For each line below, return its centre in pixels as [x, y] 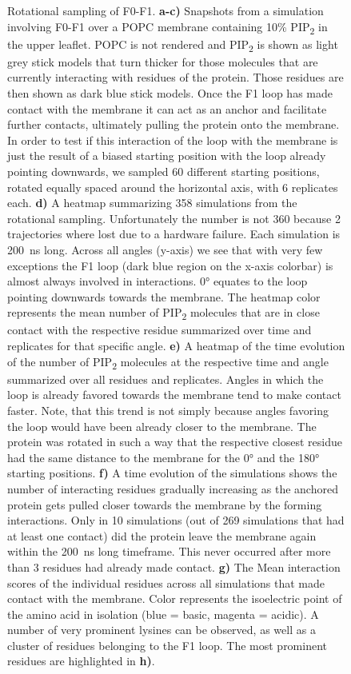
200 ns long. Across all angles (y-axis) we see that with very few [165, 249]
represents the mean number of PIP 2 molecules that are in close [164, 313]
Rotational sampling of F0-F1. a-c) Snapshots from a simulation [166, 10]
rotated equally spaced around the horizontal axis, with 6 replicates [173, 187]
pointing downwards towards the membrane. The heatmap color [164, 296]
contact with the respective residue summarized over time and [160, 330]
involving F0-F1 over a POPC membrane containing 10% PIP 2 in [168, 27]
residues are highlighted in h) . [81, 661]
